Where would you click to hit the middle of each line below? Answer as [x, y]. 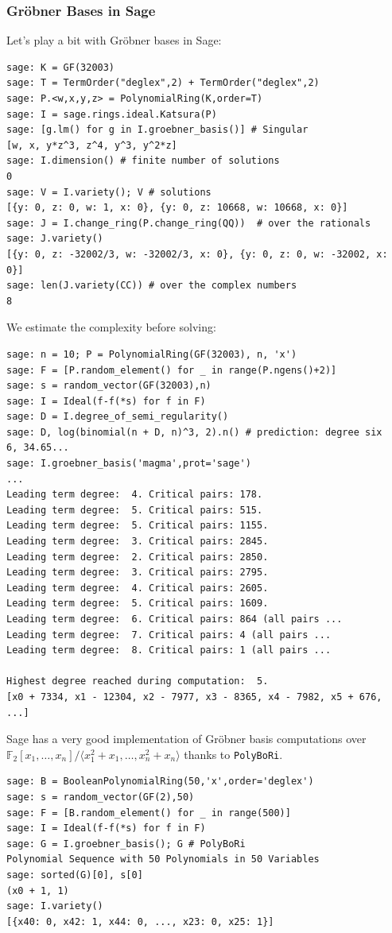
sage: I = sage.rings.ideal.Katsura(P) [112, 114]
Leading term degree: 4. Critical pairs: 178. [135, 495]
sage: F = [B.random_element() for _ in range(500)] [149, 813]
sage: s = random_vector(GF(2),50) [101, 797]
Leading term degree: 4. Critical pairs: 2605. [138, 588]
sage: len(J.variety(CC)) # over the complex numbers [152, 286]
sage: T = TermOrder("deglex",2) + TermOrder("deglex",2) [163, 83]
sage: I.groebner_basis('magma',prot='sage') [129, 464]
